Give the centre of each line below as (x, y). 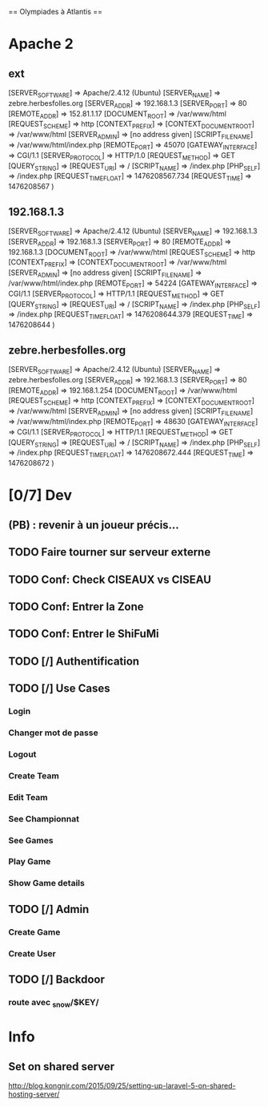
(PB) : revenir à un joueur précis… (94, 525)
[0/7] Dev (40, 495)
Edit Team (28, 797)
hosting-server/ (34, 1094)
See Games (31, 840)
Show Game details (47, 883)
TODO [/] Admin (49, 909)
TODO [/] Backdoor (57, 979)
